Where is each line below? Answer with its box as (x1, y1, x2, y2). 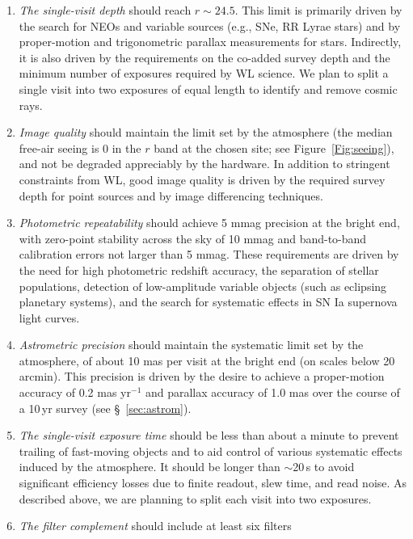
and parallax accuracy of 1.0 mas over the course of (145, 384, 400, 401)
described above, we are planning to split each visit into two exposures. (19, 490, 372, 507)
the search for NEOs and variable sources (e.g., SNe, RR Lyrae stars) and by (19, 17, 401, 34)
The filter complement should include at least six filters (19, 517, 292, 534)
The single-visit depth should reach (19, 2, 192, 18)
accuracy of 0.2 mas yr (19, 384, 131, 401)
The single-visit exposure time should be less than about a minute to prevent (19, 427, 399, 444)
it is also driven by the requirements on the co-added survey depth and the (19, 48, 390, 65)
